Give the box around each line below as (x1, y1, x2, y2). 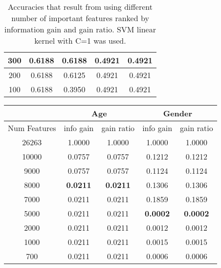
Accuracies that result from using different (8, 1, 153, 12)
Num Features (8, 122, 56, 134)
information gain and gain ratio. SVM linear (4, 24, 156, 35)
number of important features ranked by (11, 12, 149, 24)
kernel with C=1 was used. (34, 35, 126, 46)
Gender (163, 107, 193, 119)
